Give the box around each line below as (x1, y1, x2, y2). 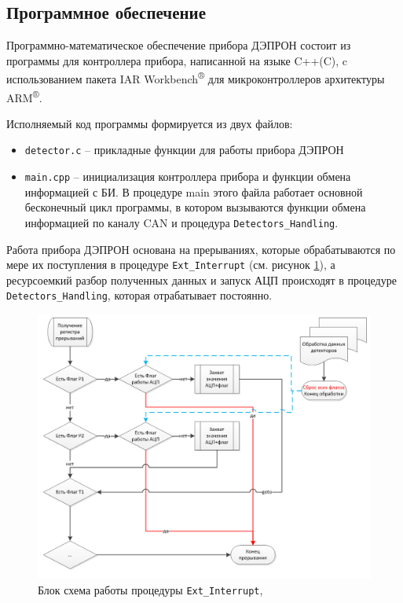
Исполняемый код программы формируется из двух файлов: (6, 115, 293, 131)
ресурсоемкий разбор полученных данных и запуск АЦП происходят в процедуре (6, 271, 397, 288)
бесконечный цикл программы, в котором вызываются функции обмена (24, 199, 366, 215)
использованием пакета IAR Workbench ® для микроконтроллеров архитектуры (6, 68, 385, 87)
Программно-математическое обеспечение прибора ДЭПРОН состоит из (6, 37, 351, 53)
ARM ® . (6, 86, 42, 105)
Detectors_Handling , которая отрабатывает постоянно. (6, 287, 273, 303)
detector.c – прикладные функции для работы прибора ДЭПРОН (24, 142, 344, 158)
